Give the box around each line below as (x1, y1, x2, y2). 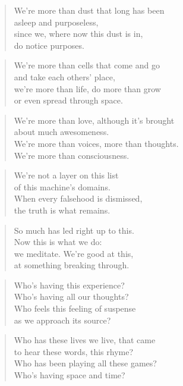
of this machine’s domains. (14, 180, 111, 193)
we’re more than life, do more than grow (14, 82, 161, 95)
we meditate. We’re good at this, (14, 247, 134, 259)
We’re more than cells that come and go (14, 59, 160, 71)
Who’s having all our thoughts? (14, 290, 129, 303)
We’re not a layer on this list (14, 169, 119, 181)
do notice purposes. (14, 39, 84, 51)
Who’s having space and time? (14, 369, 125, 381)
